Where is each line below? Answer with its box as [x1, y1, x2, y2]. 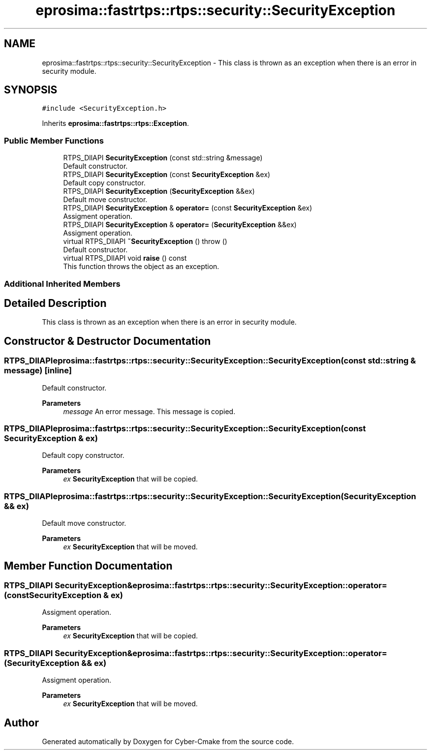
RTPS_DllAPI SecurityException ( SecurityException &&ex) [63, 187, 255, 196]
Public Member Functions [4, 135, 104, 146]
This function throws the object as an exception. [63, 262, 219, 271]
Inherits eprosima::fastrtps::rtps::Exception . [42, 119, 189, 128]
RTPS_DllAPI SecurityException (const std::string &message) [63, 153, 263, 162]
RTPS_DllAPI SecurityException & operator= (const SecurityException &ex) [63, 204, 312, 212]
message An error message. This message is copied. [63, 407, 236, 416]
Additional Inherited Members [4, 278, 121, 289]
